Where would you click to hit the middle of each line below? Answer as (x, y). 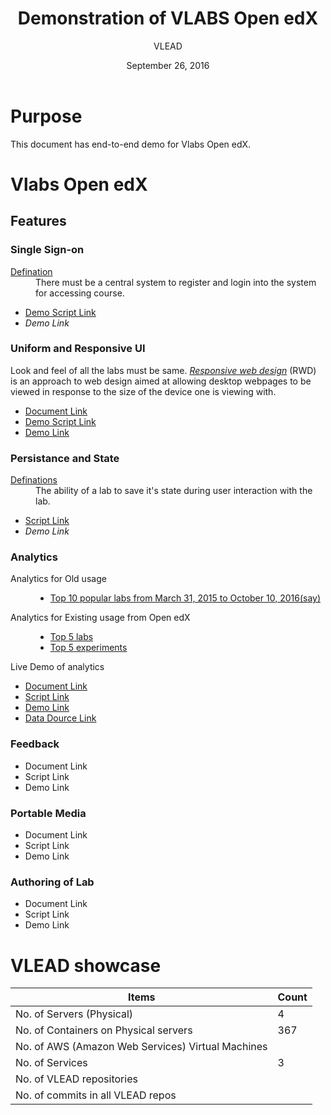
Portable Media (48, 813)
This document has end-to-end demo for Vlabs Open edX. (131, 144)
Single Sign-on (47, 250)
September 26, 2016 (168, 65)
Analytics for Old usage (58, 579)
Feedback (35, 744)
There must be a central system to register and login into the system (176, 282)
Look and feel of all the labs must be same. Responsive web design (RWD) (163, 370)
